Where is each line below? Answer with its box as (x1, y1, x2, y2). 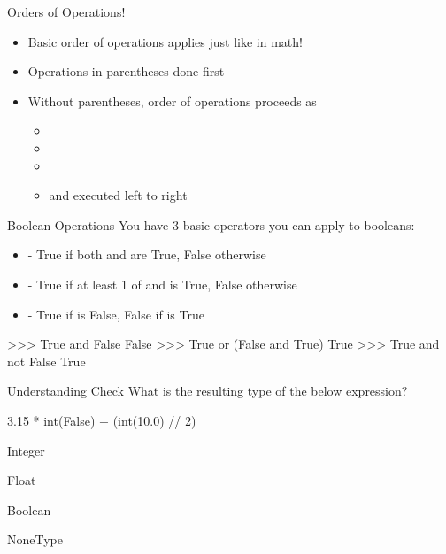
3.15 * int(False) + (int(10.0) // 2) (7, 411, 196, 429)
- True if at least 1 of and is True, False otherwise (27, 274, 297, 293)
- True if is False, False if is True (27, 304, 204, 323)
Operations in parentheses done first (27, 62, 225, 81)
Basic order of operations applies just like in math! (27, 32, 303, 50)
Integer (7, 441, 45, 459)
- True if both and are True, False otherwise (27, 245, 266, 264)
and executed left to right (49, 186, 188, 204)
